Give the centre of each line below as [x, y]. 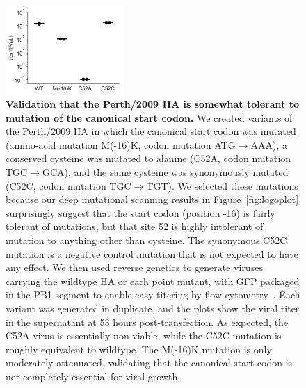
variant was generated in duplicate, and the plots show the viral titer [153, 308]
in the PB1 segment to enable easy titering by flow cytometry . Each [153, 294]
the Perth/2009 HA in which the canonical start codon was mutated [151, 131]
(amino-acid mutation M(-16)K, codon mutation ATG [121, 144]
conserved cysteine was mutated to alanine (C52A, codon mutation [148, 158]
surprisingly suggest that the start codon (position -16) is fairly [140, 212]
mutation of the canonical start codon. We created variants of [149, 117]
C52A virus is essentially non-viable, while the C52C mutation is [144, 336]
